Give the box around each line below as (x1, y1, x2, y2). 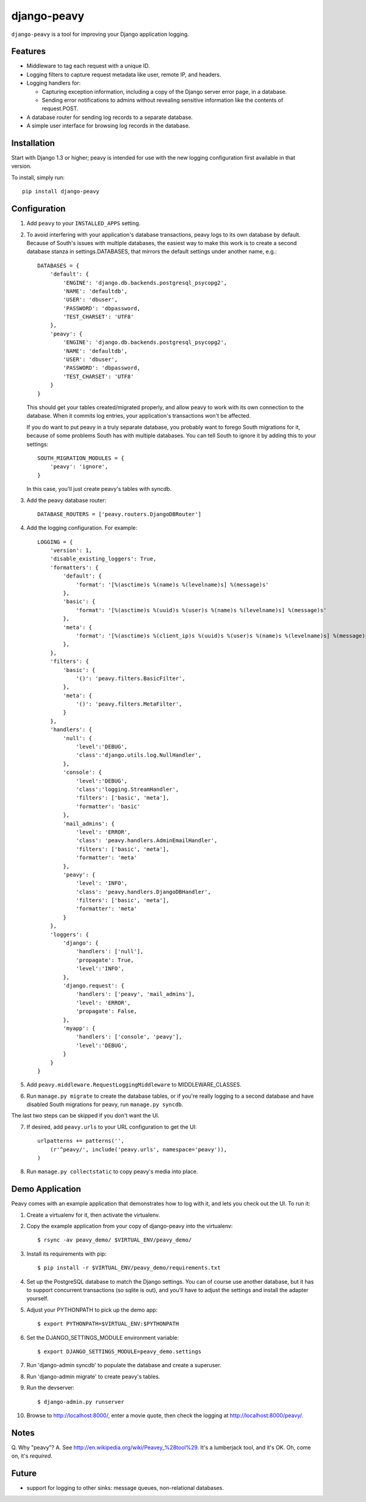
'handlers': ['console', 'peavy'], (76, 1034, 182, 1040)
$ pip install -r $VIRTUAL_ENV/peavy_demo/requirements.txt (37, 1264, 221, 1271)
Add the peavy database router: (26, 496, 107, 504)
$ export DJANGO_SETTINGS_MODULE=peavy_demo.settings (37, 1348, 201, 1355)
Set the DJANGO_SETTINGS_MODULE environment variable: (26, 1334, 179, 1341)
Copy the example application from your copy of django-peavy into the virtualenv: (26, 1223, 233, 1230)
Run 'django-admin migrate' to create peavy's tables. (26, 1373, 160, 1380)
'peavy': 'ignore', (49, 463, 109, 470)
